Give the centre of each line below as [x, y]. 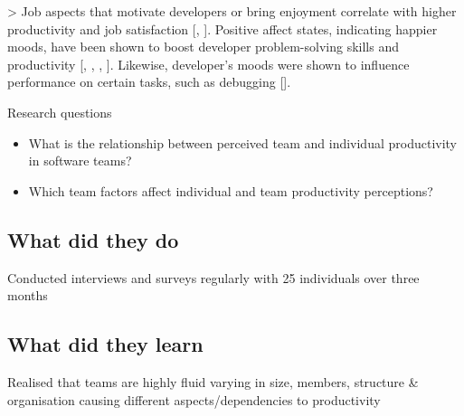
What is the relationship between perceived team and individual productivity [243, 142]
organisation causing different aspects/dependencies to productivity [194, 399]
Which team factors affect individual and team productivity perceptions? [231, 190]
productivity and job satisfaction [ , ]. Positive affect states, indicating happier [223, 28]
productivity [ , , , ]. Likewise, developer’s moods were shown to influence [208, 64]
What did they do [93, 239]
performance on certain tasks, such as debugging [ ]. [149, 82]
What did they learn [105, 344]
